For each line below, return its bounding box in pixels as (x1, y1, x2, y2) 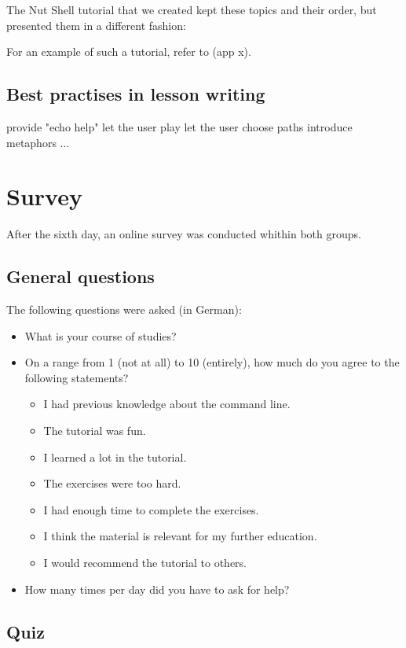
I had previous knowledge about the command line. (43, 396, 291, 412)
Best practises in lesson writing (6, 82, 265, 106)
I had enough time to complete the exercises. (43, 501, 259, 517)
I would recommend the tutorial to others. (43, 554, 247, 571)
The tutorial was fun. (43, 422, 146, 439)
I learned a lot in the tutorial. (43, 448, 187, 465)
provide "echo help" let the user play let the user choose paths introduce (6, 118, 353, 134)
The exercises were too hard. (43, 475, 181, 492)
